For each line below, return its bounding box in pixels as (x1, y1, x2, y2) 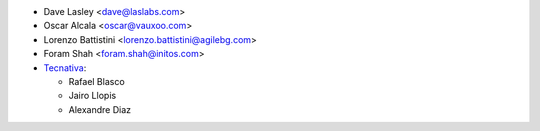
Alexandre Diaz (68, 103, 132, 115)
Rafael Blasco (68, 75, 125, 87)
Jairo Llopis (68, 90, 117, 102)
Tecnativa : (43, 61, 87, 74)
